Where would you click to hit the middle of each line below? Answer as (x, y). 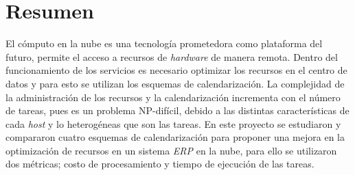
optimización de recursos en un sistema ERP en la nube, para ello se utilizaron (171, 150)
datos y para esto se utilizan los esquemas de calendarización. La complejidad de (175, 83)
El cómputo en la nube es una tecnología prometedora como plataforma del (164, 43)
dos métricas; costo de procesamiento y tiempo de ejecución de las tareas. (160, 164)
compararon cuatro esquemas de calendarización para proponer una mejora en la (175, 137)
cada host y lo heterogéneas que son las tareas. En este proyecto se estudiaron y (173, 123)
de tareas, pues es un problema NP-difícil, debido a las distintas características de (177, 110)
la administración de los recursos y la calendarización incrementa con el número (173, 97)
